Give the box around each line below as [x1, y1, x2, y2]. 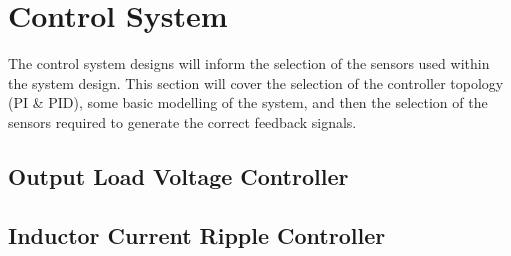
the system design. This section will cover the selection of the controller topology [8, 72, 504, 93]
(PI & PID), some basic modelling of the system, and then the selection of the [8, 92, 488, 113]
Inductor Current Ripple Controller [8, 219, 386, 250]
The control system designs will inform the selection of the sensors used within [8, 53, 490, 74]
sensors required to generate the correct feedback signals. [8, 111, 357, 132]
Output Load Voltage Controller [8, 160, 349, 191]
